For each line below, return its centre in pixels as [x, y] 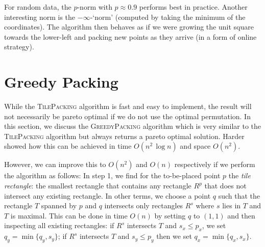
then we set [174, 236]
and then [241, 215]
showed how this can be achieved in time [68, 146]
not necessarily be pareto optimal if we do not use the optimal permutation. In [127, 116]
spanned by [59, 205]
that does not [225, 186]
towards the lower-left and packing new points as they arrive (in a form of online [130, 36]
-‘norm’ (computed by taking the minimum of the [168, 17]
